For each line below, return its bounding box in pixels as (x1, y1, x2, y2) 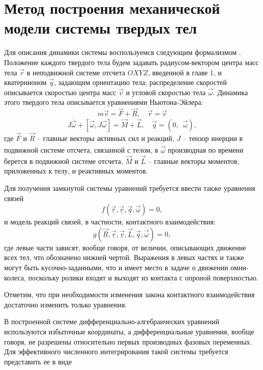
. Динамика (213, 87, 248, 97)
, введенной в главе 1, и (148, 67, 222, 77)
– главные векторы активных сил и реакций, (37, 132, 174, 143)
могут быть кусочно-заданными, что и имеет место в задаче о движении (4, 262, 228, 272)
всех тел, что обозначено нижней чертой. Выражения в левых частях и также (4, 252, 244, 263)
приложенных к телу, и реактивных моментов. (4, 165, 148, 176)
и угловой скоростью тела (126, 87, 206, 97)
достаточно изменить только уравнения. (4, 299, 127, 309)
